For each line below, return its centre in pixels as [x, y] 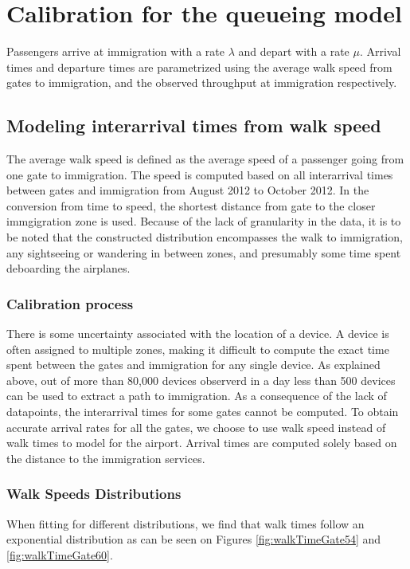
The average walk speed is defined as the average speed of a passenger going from [205, 159]
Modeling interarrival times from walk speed [194, 126]
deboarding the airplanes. [68, 268]
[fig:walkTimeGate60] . [60, 554]
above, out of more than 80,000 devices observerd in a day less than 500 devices [201, 380]
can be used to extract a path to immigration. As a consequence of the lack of [197, 396]
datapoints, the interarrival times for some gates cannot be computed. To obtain [203, 412]
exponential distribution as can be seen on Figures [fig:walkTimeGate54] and [194, 539]
